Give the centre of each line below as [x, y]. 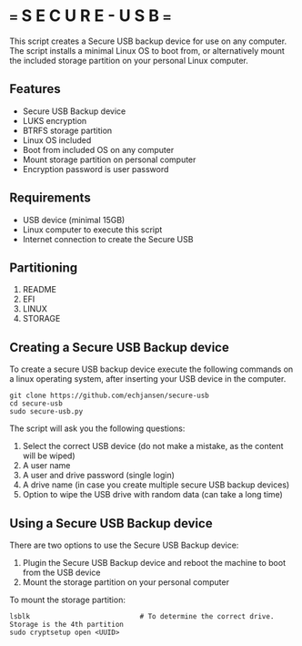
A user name [46, 466]
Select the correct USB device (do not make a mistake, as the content [153, 446]
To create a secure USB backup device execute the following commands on [151, 369]
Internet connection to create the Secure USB [108, 239]
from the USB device [61, 572]
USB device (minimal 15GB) [74, 220]
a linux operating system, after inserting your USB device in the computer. [148, 379]
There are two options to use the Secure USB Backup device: [124, 545]
